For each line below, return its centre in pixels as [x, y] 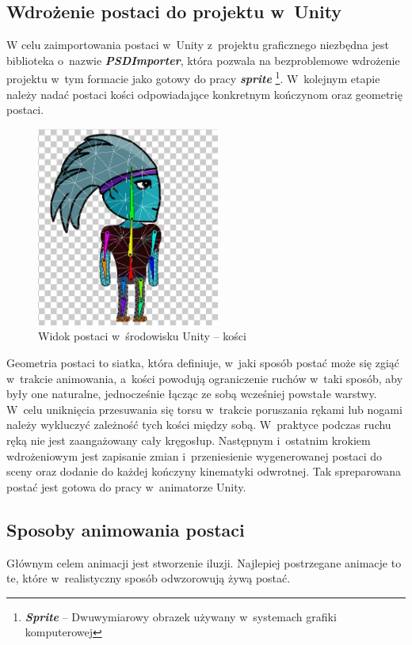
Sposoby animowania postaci [126, 529]
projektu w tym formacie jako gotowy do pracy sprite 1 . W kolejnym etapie [193, 78]
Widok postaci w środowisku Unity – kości [142, 336]
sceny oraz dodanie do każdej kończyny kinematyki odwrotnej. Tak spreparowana [204, 471]
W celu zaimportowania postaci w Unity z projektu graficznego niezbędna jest [198, 45]
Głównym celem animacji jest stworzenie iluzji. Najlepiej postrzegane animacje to [204, 562]
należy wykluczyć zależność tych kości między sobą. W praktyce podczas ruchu [199, 425]
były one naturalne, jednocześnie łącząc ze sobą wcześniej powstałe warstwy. [192, 394]
